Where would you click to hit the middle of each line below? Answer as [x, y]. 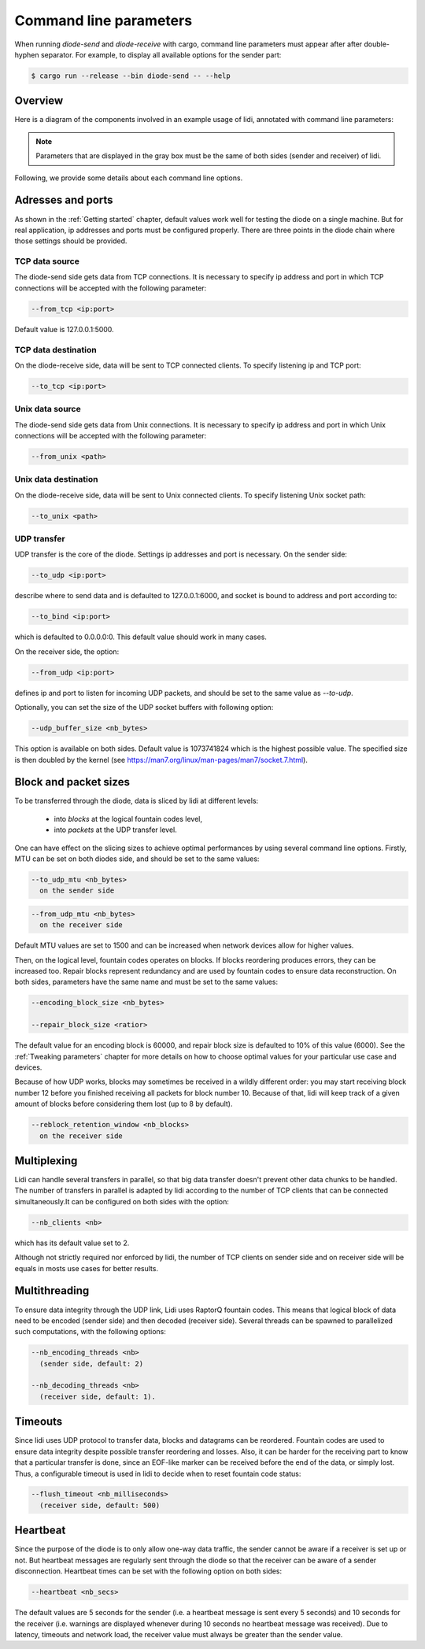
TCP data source [47, 261]
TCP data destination [56, 349]
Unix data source [48, 409]
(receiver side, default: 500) [100, 1505]
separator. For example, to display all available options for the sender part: [161, 54]
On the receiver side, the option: [67, 651]
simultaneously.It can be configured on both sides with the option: [122, 1201]
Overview [39, 101]
